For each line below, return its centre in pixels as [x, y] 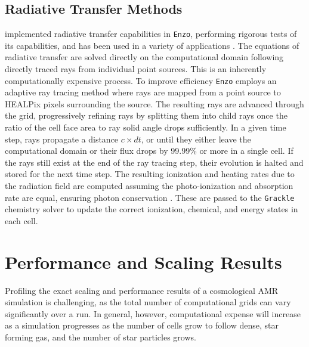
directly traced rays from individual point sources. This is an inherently [136, 69]
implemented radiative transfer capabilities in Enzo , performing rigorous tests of [151, 34]
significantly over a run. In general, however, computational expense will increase [153, 313]
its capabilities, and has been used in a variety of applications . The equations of [152, 45]
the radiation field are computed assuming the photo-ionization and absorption [149, 186]
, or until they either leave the [196, 139]
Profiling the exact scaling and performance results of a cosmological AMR [142, 290]
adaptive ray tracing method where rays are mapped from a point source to [143, 92]
